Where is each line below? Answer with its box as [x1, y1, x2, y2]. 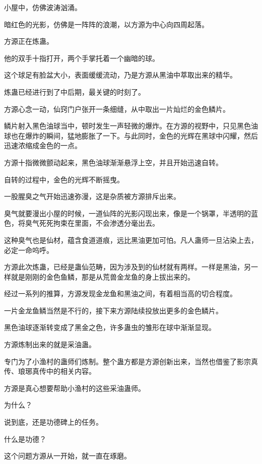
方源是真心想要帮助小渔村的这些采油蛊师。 [4, 382, 145, 393]
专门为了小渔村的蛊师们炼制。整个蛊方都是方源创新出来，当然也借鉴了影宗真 [4, 356, 258, 366]
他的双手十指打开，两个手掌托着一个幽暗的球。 [4, 52, 159, 63]
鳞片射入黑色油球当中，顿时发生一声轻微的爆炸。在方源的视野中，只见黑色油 [4, 120, 258, 131]
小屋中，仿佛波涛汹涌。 [4, 2, 82, 12]
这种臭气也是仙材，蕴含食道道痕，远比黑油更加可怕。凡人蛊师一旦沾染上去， [4, 234, 258, 245]
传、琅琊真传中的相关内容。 [4, 366, 96, 376]
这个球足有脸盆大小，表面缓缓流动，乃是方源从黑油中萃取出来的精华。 [4, 70, 237, 80]
